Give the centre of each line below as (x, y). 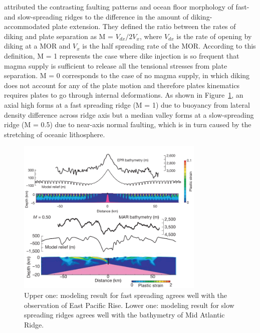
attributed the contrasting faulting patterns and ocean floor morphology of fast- (127, 7)
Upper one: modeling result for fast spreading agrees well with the (125, 295)
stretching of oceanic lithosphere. (55, 134)
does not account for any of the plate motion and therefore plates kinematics (122, 85)
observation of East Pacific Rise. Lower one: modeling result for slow (129, 305)
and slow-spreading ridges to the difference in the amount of (96, 16)
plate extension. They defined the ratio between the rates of (144, 26)
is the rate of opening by (214, 36)
